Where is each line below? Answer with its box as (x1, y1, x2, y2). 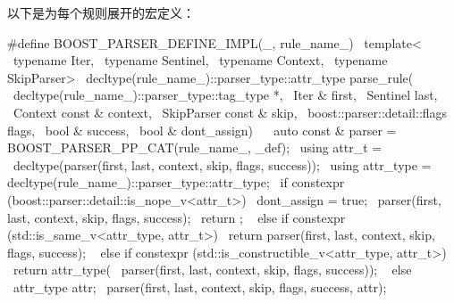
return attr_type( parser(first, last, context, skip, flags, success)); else (13, 260, 412, 279)
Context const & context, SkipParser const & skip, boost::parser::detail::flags (13, 102, 448, 121)
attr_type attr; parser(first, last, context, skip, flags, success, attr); (13, 277, 387, 296)
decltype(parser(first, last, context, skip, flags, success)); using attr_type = (13, 155, 432, 174)
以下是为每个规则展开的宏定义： (7, 4, 195, 21)
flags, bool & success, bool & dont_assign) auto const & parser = (7, 120, 397, 139)
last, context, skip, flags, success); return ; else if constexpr (7, 208, 346, 226)
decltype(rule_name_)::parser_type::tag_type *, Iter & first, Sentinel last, (13, 86, 438, 104)
